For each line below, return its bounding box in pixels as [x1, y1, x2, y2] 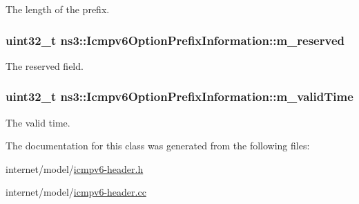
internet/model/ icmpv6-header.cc [6, 185, 146, 199]
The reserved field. [6, 58, 84, 73]
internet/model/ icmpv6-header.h [6, 161, 144, 176]
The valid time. [6, 115, 70, 129]
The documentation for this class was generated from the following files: [6, 138, 310, 153]
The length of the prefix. [6, 2, 110, 16]
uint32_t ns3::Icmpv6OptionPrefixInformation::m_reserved [6, 31, 345, 48]
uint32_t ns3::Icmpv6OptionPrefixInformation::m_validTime [6, 88, 353, 105]
